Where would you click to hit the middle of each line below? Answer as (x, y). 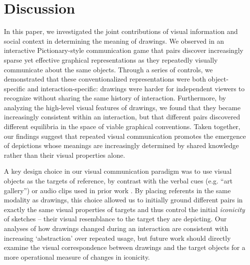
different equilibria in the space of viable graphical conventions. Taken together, (122, 126)
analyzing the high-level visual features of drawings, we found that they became (122, 107)
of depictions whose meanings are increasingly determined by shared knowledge (122, 145)
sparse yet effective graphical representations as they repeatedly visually (111, 59)
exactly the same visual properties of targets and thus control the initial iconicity (125, 209)
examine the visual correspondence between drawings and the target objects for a (125, 247)
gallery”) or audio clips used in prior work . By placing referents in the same (117, 190)
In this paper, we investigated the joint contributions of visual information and (121, 31)
